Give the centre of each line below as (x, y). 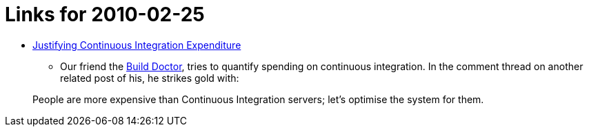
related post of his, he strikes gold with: (150, 78)
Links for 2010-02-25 (105, 14)
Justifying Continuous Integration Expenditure (137, 45)
